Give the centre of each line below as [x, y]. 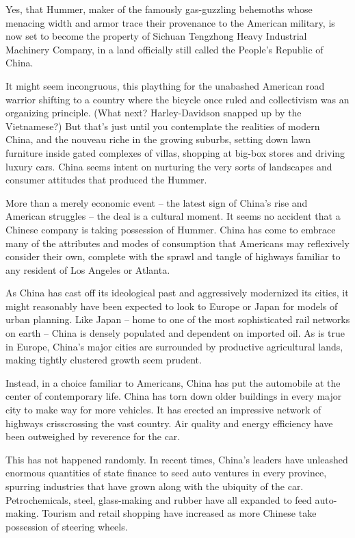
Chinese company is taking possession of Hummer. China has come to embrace [171, 229]
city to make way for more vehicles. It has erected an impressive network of [163, 410]
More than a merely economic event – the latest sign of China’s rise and [157, 202]
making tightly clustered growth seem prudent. [104, 360]
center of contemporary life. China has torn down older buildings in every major [174, 396]
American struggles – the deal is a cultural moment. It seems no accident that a [173, 216]
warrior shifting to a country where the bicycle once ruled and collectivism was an [177, 99]
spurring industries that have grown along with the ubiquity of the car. [155, 486]
